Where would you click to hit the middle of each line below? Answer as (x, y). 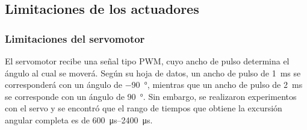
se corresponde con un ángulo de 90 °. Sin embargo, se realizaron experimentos (151, 96)
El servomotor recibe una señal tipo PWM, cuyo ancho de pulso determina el (147, 61)
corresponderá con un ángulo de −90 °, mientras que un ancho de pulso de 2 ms (154, 85)
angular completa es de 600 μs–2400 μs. (79, 119)
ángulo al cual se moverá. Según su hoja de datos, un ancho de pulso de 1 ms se (153, 73)
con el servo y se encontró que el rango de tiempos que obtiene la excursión (144, 108)
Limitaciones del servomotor (75, 38)
